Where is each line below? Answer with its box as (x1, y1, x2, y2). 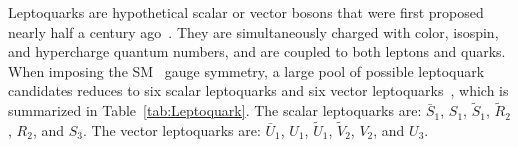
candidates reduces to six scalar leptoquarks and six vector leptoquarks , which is (8, 80, 509, 101)
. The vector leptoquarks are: (82, 120, 261, 140)
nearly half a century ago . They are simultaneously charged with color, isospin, (8, 21, 499, 42)
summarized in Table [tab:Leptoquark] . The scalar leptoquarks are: (8, 100, 422, 121)
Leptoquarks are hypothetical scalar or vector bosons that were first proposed (8, 2, 484, 22)
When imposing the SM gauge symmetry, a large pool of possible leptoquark (8, 60, 485, 81)
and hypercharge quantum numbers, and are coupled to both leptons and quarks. (8, 41, 506, 62)
